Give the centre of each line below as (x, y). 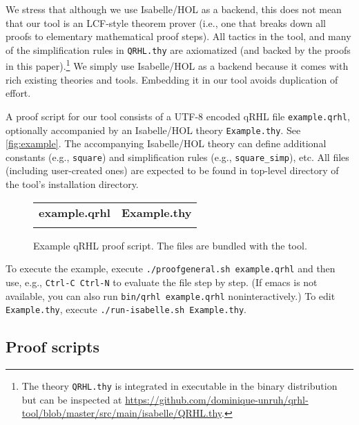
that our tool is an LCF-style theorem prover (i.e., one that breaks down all (166, 22)
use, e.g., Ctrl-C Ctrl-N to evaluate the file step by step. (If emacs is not (162, 282)
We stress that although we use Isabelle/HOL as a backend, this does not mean (174, 9)
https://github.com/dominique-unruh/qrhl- (217, 399)
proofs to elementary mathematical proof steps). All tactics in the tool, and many (178, 36)
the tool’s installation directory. (72, 184)
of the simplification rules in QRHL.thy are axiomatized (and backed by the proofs (178, 49)
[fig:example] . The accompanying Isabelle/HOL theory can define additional (166, 143)
